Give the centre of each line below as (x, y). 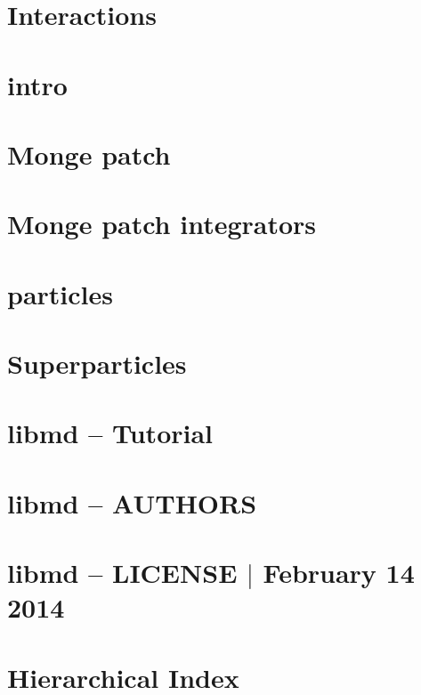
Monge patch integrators (162, 224)
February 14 (339, 573)
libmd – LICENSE (122, 573)
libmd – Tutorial (110, 433)
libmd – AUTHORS (132, 502)
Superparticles (97, 364)
